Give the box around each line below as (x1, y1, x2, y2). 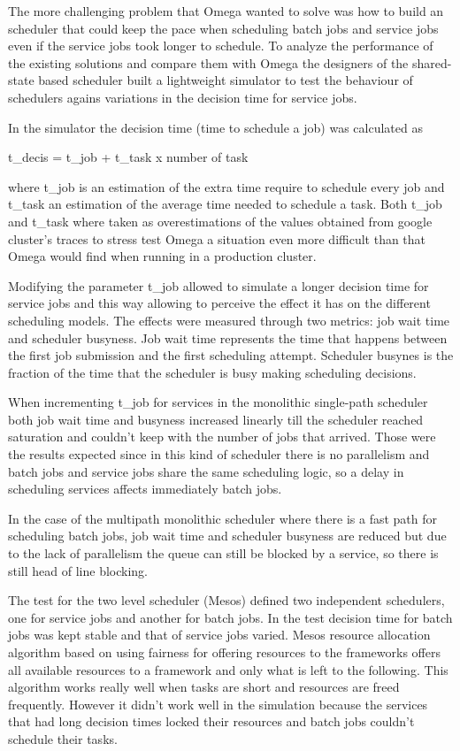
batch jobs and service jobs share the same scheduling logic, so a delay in (8, 462, 404, 480)
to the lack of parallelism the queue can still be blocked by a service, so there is (8, 544, 439, 563)
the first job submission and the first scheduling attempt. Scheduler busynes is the (8, 346, 454, 364)
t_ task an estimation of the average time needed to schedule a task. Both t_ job (8, 195, 442, 213)
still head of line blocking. (8, 561, 148, 579)
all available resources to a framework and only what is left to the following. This (8, 660, 448, 678)
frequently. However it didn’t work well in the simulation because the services (8, 694, 428, 713)
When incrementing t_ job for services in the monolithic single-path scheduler (8, 393, 428, 411)
